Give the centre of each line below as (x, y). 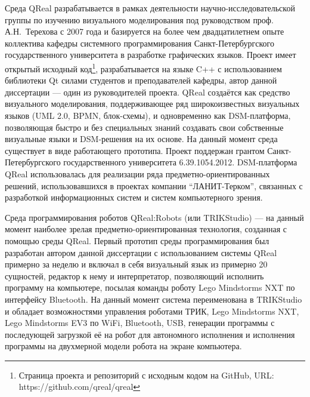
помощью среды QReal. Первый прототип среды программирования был (137, 240)
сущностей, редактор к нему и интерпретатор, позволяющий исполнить (134, 276)
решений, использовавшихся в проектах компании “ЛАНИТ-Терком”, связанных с (154, 185)
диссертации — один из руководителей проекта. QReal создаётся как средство (148, 92)
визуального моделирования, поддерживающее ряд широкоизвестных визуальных (152, 104)
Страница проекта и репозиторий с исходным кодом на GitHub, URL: (146, 375)
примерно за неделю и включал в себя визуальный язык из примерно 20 (136, 264)
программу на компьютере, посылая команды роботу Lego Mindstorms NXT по (150, 287)
